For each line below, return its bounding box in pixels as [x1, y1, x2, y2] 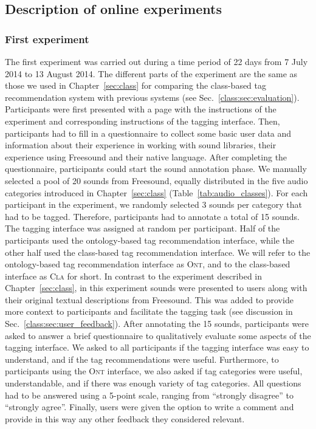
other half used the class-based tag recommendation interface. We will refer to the [5, 245, 311, 258]
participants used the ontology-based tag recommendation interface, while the [5, 233, 294, 246]
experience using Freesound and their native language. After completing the [5, 150, 287, 163]
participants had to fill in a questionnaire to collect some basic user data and [5, 126, 292, 139]
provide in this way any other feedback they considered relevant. [5, 412, 245, 425]
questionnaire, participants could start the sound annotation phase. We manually [5, 162, 307, 175]
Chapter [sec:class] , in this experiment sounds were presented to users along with [5, 281, 307, 294]
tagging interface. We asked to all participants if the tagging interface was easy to [5, 341, 309, 354]
